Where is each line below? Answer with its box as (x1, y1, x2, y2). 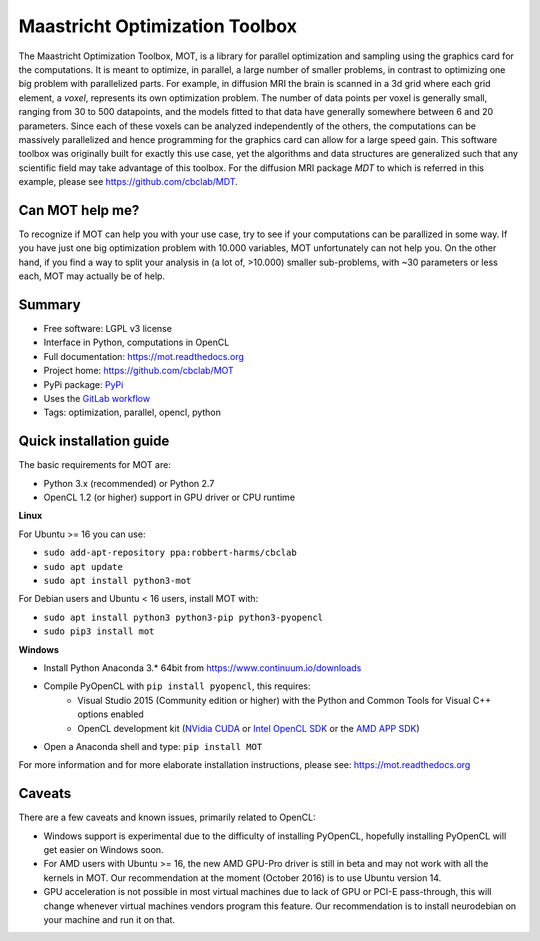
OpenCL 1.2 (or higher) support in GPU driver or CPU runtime (43, 491, 295, 504)
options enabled (77, 708, 144, 720)
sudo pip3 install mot (43, 626, 155, 637)
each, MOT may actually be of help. (18, 270, 165, 282)
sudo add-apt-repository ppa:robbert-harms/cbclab (43, 547, 297, 559)
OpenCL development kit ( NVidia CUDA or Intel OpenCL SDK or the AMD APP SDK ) (77, 722, 420, 734)
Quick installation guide (18, 433, 170, 450)
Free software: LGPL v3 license (43, 323, 172, 335)
